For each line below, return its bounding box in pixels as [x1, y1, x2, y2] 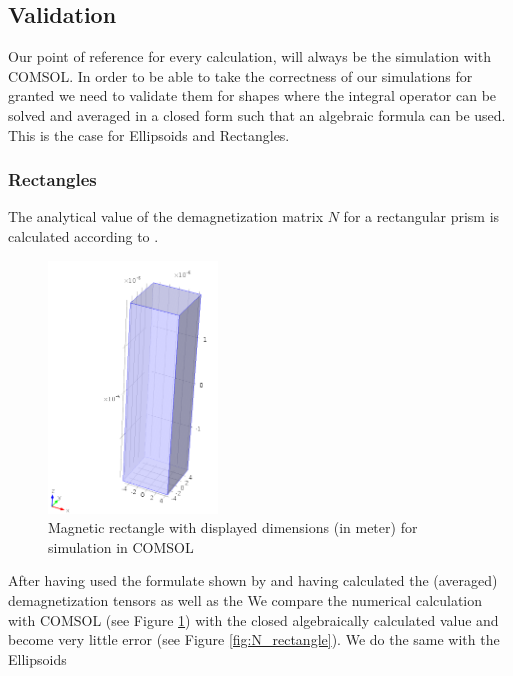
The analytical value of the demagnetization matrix [8, 206, 324, 227]
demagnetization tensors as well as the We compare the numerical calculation [8, 589, 483, 610]
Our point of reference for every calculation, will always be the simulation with [8, 46, 491, 67]
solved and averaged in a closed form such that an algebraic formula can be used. [8, 104, 506, 125]
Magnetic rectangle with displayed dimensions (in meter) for [48, 517, 418, 538]
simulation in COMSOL [48, 536, 194, 557]
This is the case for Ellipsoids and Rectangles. [8, 124, 290, 145]
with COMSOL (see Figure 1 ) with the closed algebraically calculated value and [8, 609, 499, 630]
